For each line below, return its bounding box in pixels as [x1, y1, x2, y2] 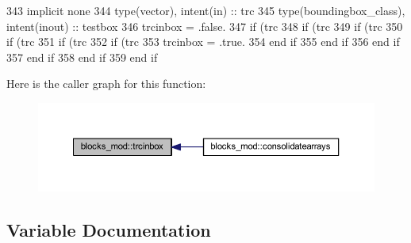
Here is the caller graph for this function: [6, 75, 206, 92]
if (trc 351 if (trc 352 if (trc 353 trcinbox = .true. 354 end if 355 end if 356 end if [6, 33, 400, 50]
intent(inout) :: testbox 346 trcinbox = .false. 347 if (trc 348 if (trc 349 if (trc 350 [6, 17, 403, 34]
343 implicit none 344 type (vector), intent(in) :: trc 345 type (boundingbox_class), [6, 2, 405, 18]
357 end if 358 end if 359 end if [6, 48, 158, 65]
